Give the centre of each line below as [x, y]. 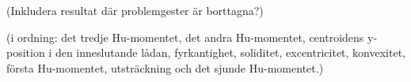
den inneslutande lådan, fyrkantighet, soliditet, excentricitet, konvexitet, [230, 52]
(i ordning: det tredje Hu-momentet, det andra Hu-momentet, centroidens [185, 37]
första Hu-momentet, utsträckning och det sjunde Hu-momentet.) [165, 67]
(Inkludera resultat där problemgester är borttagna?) [135, 10]
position [26, 52]
